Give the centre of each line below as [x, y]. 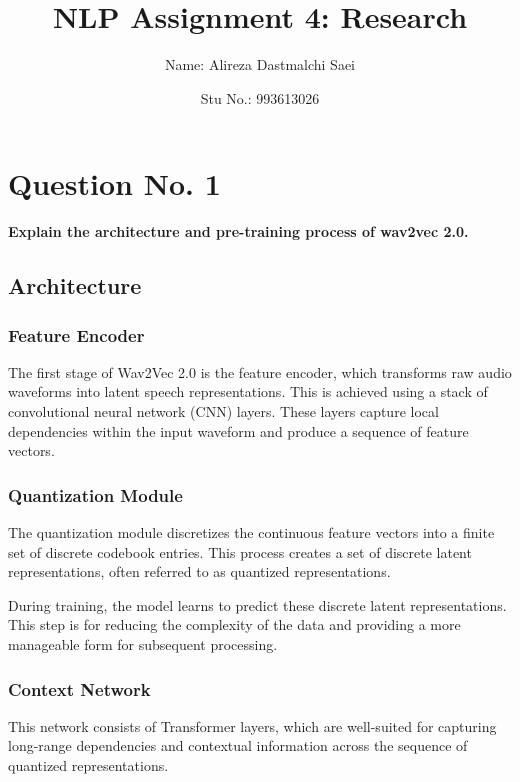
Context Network [79, 688]
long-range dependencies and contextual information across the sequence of [238, 745]
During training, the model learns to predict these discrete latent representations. [257, 604]
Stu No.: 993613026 [260, 97]
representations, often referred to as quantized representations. [199, 571]
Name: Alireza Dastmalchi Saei [260, 64]
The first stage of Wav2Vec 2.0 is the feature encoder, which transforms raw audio [260, 371]
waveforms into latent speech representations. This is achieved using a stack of [248, 391]
